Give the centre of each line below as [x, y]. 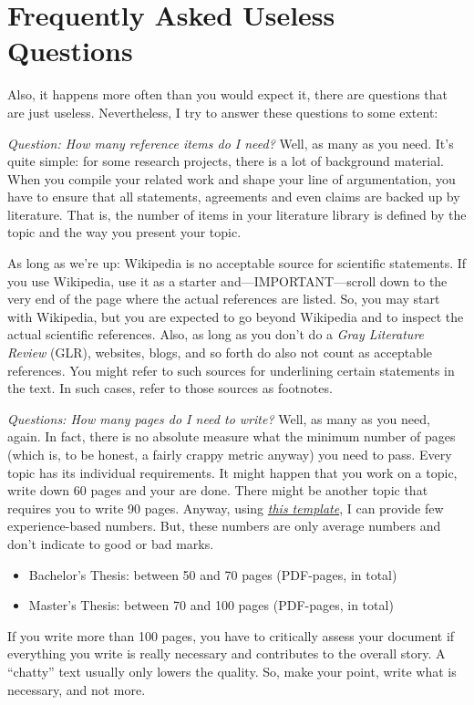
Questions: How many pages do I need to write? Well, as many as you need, [219, 418]
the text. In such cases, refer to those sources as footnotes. [170, 388]
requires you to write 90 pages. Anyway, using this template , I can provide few [226, 508]
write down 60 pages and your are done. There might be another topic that [218, 490]
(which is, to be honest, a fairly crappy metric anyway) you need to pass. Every [230, 454]
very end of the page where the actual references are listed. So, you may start [224, 299]
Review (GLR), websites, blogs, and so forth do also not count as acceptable [220, 352]
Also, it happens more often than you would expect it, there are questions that [228, 94]
